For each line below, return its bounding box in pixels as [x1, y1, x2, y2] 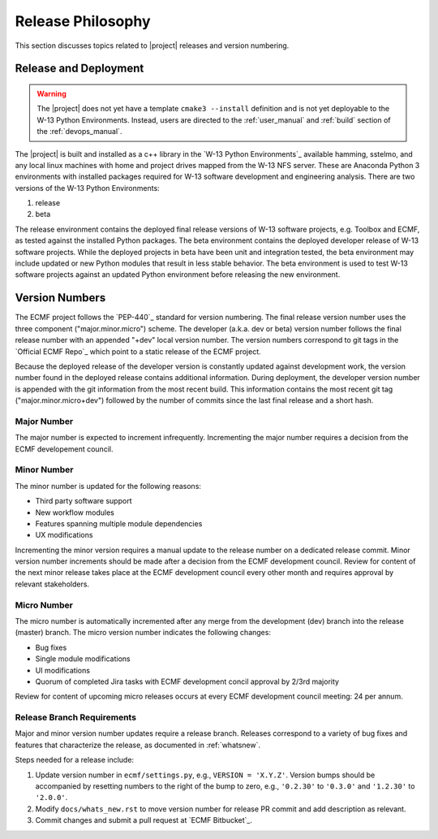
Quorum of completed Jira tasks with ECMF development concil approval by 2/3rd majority [35, 677, 340, 686]
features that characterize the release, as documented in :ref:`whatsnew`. [15, 740, 261, 750]
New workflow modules [35, 508, 115, 517]
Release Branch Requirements [15, 711, 137, 723]
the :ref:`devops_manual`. [36, 127, 122, 136]
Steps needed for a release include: [15, 755, 134, 765]
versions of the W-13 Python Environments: [15, 183, 160, 192]
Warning [36, 89, 67, 98]
